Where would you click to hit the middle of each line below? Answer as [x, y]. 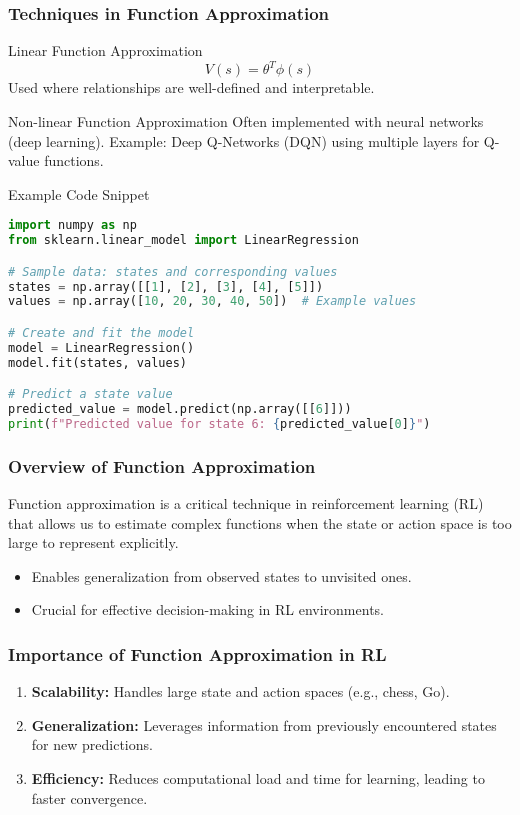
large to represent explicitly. [93, 542]
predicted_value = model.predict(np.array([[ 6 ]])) [180, 409]
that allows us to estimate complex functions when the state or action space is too [260, 522]
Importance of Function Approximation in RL [197, 653]
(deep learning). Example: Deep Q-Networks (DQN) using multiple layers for [244, 140]
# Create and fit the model [101, 332]
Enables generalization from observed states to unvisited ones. [221, 575]
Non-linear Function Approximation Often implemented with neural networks [246, 120]
